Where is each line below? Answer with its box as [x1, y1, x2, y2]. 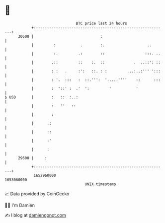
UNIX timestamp [84, 181, 116, 187]
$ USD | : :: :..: [4, 94, 79, 100]
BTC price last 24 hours [76, 21, 127, 26]
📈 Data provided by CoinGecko [4, 191, 70, 197]
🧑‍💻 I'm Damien [4, 202, 35, 208]
